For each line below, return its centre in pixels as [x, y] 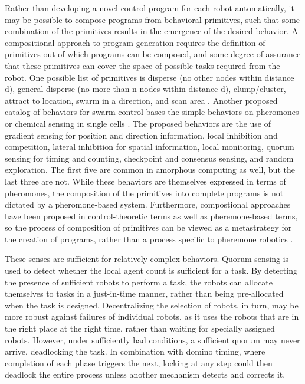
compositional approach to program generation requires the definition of [135, 42]
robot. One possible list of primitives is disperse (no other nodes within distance [150, 77]
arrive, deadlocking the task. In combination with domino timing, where [135, 351]
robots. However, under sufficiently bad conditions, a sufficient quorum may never [152, 339]
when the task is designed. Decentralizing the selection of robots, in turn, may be [152, 305]
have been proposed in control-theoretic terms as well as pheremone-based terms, [151, 216]
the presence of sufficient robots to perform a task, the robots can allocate [139, 282]
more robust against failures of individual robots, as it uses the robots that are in [152, 316]
